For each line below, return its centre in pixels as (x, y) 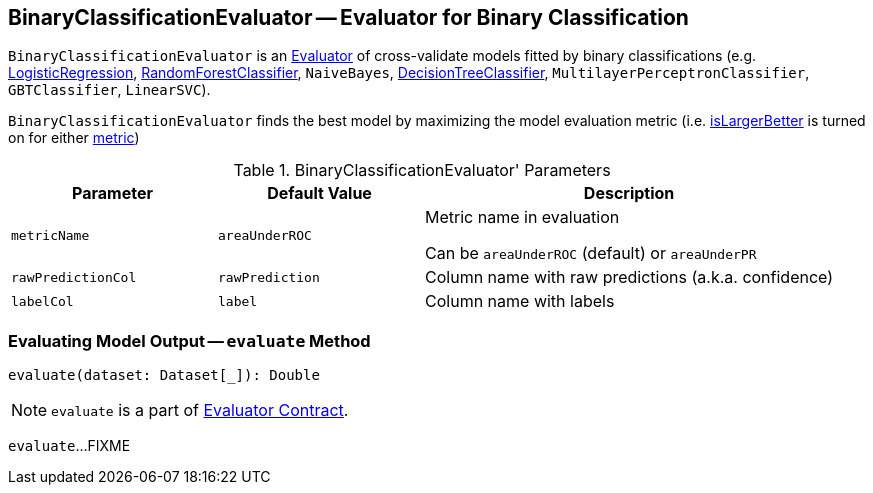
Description (629, 193)
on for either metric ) (74, 138)
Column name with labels (520, 301)
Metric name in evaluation (522, 217)
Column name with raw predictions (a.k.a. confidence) (629, 277)
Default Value (319, 193)
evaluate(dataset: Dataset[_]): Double (164, 375)
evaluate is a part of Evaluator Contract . (200, 410)
